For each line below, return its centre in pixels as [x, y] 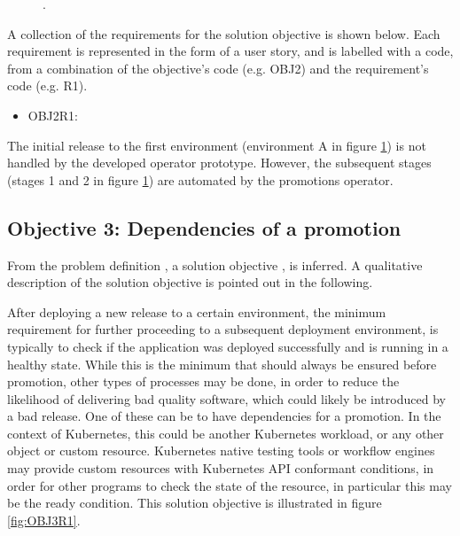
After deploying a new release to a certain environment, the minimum [197, 311]
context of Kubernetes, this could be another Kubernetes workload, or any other [226, 433]
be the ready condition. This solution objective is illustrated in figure [195, 503]
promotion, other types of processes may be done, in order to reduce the [203, 381]
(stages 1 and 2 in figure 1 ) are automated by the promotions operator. [200, 179]
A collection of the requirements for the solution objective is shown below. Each [224, 33]
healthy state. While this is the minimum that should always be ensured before [222, 364]
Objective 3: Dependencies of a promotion [204, 227]
